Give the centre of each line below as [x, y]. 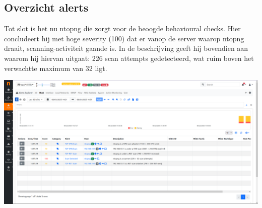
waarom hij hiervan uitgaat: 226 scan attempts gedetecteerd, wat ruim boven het [129, 58]
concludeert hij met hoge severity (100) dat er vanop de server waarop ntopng [124, 38]
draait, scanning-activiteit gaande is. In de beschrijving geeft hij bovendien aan [126, 48]
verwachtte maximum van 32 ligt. [56, 68]
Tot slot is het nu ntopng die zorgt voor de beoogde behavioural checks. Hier [122, 28]
